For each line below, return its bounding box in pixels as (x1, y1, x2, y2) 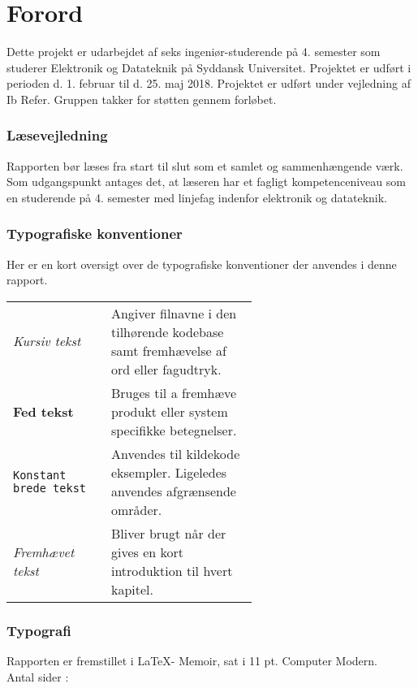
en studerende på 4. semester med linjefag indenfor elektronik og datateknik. (6, 188, 388, 206)
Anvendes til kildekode (110, 444, 240, 463)
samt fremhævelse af (110, 340, 226, 360)
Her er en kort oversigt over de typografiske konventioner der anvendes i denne (6, 255, 397, 272)
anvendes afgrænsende (110, 481, 236, 500)
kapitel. (110, 579, 153, 599)
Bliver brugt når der (110, 523, 226, 543)
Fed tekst (13, 401, 74, 421)
